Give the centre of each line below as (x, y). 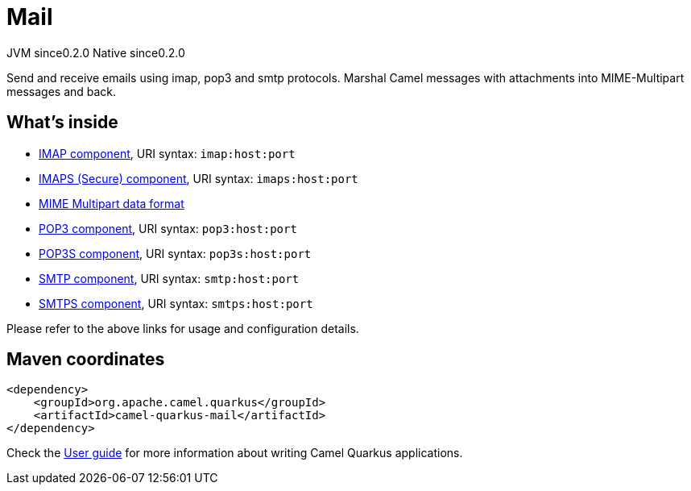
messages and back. (62, 91)
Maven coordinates (86, 360)
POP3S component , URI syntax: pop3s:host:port (175, 253)
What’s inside (62, 123)
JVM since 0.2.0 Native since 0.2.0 (96, 52)
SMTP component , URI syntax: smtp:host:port (169, 278)
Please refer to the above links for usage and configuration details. (183, 328)
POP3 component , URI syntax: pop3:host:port (168, 228)
